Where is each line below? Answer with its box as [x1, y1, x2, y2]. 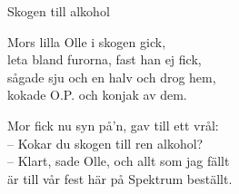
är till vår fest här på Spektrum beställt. [7, 169, 233, 188]
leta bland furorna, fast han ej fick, [7, 50, 202, 69]
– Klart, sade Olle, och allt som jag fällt [7, 151, 230, 170]
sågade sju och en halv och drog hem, [7, 67, 216, 86]
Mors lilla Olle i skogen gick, [7, 32, 166, 51]
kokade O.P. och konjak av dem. [7, 85, 187, 104]
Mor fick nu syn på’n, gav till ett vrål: [7, 115, 219, 134]
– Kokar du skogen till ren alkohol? [7, 133, 204, 152]
